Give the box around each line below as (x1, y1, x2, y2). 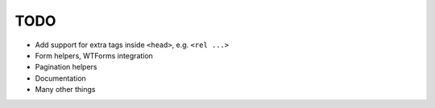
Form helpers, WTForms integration (35, 50, 153, 60)
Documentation (35, 73, 86, 83)
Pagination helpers (35, 62, 97, 72)
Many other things (35, 85, 96, 94)
